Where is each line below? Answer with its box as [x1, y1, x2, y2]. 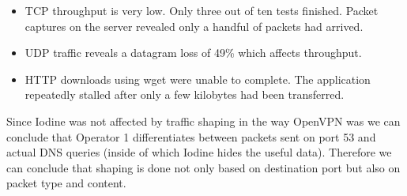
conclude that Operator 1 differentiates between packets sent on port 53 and [6, 128, 376, 145]
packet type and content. [6, 175, 126, 191]
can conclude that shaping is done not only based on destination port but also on [6, 159, 401, 175]
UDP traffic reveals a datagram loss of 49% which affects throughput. [24, 44, 362, 61]
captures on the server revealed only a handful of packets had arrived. [24, 17, 364, 34]
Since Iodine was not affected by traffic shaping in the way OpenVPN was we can [6, 112, 401, 129]
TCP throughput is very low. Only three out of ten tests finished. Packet [24, 2, 379, 18]
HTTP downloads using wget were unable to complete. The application [24, 70, 371, 87]
